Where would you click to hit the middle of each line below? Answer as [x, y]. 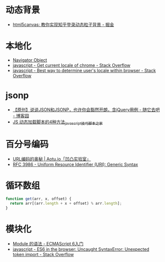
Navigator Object [30, 60]
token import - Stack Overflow [43, 255]
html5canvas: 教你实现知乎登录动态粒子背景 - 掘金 [63, 24]
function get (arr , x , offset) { [38, 199]
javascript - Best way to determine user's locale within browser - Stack [84, 70]
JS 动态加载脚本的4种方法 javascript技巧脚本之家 [58, 122]
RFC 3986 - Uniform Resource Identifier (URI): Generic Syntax [75, 164]
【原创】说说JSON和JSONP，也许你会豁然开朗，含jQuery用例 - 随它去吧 [86, 109]
